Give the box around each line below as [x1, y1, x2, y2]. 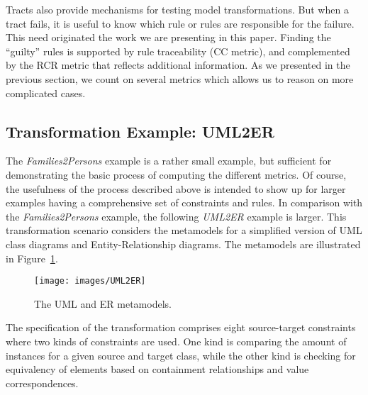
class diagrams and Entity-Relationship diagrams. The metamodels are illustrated [6, 236, 361, 251]
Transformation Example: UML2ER [6, 120, 274, 142]
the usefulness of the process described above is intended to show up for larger [6, 181, 346, 196]
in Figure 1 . [6, 250, 58, 265]
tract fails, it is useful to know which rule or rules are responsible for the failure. [6, 16, 355, 30]
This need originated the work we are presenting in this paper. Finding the [6, 30, 331, 45]
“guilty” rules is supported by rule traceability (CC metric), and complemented [6, 43, 350, 58]
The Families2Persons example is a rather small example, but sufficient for [6, 153, 332, 168]
